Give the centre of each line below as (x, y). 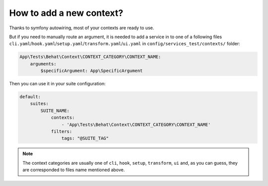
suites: (39, 104)
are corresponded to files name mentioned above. (74, 170)
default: (30, 97)
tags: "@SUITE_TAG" (85, 138)
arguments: (43, 64)
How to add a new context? (66, 13)
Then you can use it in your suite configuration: (58, 84)
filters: (62, 132)
